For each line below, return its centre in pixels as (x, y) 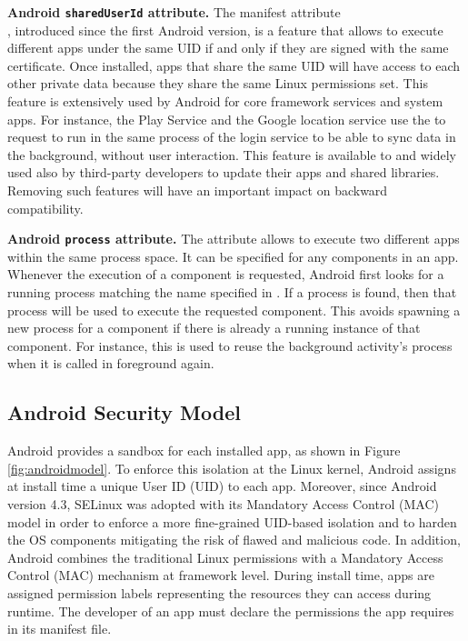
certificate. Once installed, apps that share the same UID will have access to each (234, 65)
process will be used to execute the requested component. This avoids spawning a (234, 310)
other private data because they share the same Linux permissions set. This (218, 83)
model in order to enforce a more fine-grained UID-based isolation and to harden (232, 521)
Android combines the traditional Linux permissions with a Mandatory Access (225, 557)
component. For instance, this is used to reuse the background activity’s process (230, 345)
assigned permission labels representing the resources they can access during (219, 592)
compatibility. (45, 208)
